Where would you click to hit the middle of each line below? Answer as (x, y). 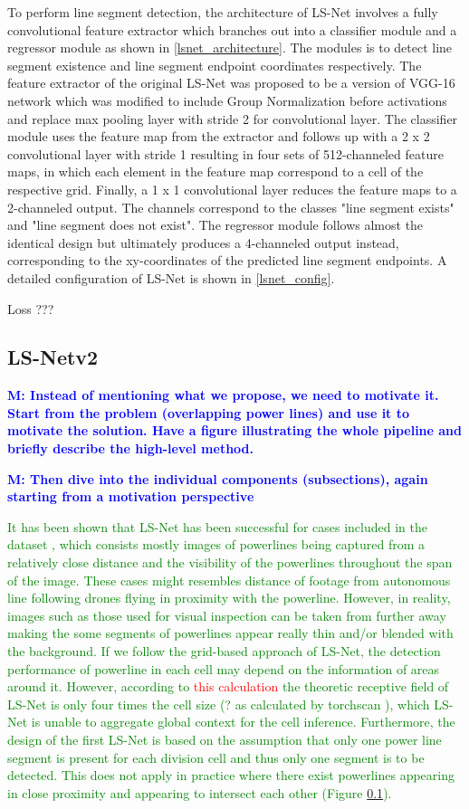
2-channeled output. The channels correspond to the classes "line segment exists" (231, 207)
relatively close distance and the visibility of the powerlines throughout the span (230, 562)
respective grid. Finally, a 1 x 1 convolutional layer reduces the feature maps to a (232, 189)
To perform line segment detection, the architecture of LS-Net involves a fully (223, 12)
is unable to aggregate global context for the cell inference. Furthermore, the (243, 722)
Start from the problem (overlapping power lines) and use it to (209, 412)
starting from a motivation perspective (131, 496)
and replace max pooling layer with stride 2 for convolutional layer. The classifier (233, 118)
